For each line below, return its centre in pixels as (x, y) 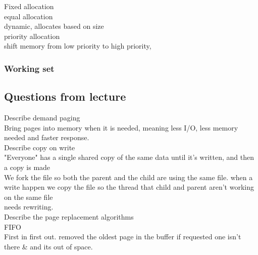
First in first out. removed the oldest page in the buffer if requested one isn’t (123, 237)
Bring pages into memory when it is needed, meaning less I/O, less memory (121, 127)
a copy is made (27, 167)
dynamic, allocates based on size (54, 26)
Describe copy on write (40, 147)
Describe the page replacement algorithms (69, 216)
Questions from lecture (65, 96)
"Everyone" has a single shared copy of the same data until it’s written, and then (129, 157)
